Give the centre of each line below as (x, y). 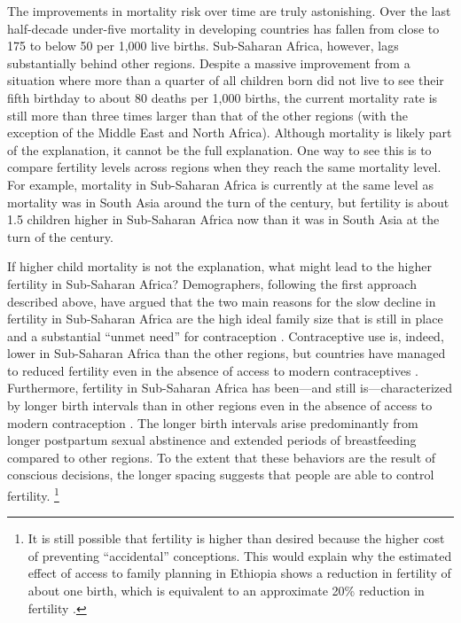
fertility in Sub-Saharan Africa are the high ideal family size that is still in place (225, 319)
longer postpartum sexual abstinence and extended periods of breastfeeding (212, 440)
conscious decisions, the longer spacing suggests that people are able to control (221, 475)
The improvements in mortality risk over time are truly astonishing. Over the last (229, 11)
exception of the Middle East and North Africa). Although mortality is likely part (230, 132)
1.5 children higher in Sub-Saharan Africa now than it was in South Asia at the (223, 219)
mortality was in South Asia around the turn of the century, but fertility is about (228, 202)
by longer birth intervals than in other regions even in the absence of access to (220, 405)
